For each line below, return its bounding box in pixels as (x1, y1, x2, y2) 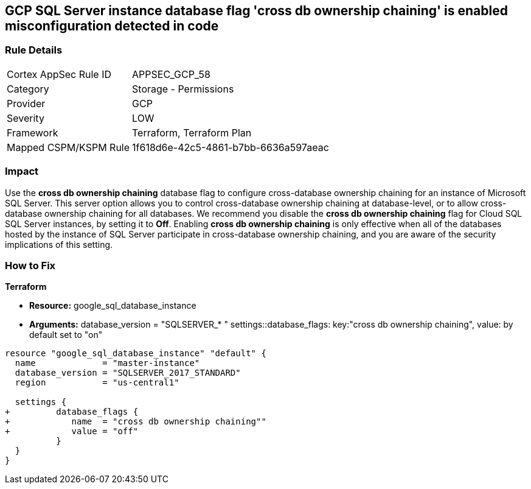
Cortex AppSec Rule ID (7, 68, 112, 80)
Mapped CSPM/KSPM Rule (7, 141, 130, 153)
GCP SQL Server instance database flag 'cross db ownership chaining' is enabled (5, 3, 508, 18)
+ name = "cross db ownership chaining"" (5, 417, 266, 427)
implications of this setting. (5, 239, 113, 250)
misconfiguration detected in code (5, 18, 219, 33)
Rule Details (5, 44, 63, 57)
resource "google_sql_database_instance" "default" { (5, 348, 266, 359)
